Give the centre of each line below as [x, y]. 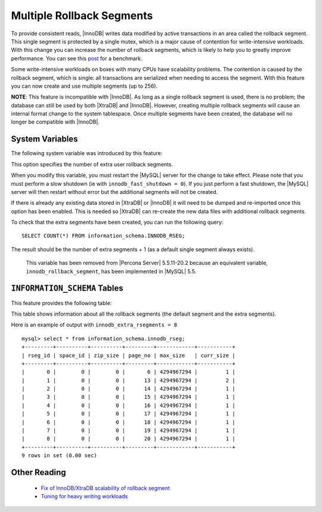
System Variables [44, 139]
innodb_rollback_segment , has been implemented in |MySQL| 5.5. [111, 271]
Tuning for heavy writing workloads [84, 496]
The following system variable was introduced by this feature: [87, 153]
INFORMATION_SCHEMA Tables [67, 289]
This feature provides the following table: [61, 303]
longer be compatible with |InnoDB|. [55, 122]
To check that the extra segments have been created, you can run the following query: [117, 222]
